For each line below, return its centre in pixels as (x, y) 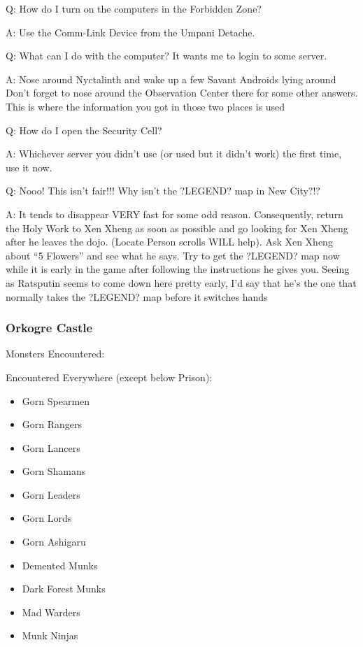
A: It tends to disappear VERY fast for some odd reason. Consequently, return (175, 214)
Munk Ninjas (50, 635)
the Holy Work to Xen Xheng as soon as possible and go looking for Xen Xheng (177, 228)
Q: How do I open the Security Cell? (84, 130)
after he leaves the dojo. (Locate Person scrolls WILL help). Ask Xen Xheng (169, 242)
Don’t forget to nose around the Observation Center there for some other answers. (182, 93)
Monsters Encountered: (55, 354)
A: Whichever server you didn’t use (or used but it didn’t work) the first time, (174, 154)
